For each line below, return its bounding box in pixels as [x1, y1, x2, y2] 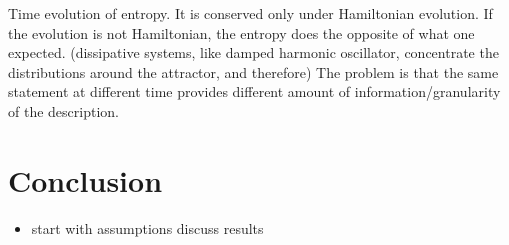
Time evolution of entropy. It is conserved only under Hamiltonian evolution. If [8, 3, 493, 23]
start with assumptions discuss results [31, 217, 264, 238]
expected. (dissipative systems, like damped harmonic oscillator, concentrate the [8, 42, 499, 63]
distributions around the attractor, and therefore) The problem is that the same [8, 61, 499, 82]
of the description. [8, 100, 119, 121]
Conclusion [8, 159, 163, 200]
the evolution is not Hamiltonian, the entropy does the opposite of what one [8, 22, 475, 43]
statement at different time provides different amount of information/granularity [8, 81, 501, 102]
